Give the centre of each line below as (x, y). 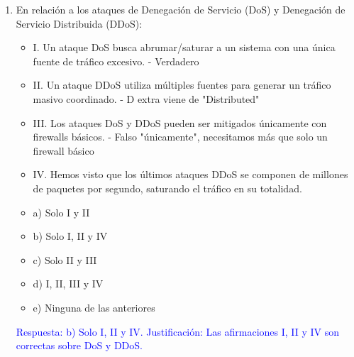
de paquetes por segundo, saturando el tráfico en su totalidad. (167, 188)
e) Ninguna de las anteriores (94, 307)
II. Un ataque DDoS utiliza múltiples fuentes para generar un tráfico (182, 85)
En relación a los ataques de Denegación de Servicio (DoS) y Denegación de (181, 9)
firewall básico (63, 150)
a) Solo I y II (61, 212)
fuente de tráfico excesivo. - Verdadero (116, 61)
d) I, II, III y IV (68, 284)
